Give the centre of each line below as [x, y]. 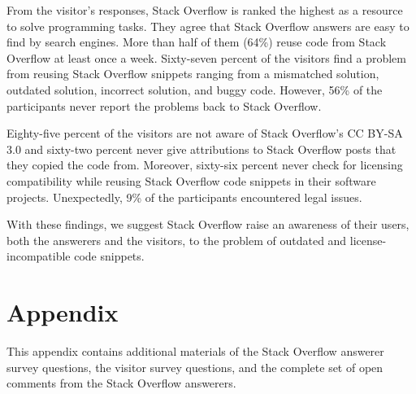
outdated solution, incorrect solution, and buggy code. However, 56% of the [195, 89]
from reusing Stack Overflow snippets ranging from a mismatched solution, [193, 74]
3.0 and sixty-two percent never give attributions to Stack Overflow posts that [201, 149]
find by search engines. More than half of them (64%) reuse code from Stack [197, 42]
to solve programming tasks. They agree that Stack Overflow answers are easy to [208, 26]
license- [368, 240]
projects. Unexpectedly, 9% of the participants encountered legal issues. [184, 197]
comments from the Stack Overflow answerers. [121, 383]
